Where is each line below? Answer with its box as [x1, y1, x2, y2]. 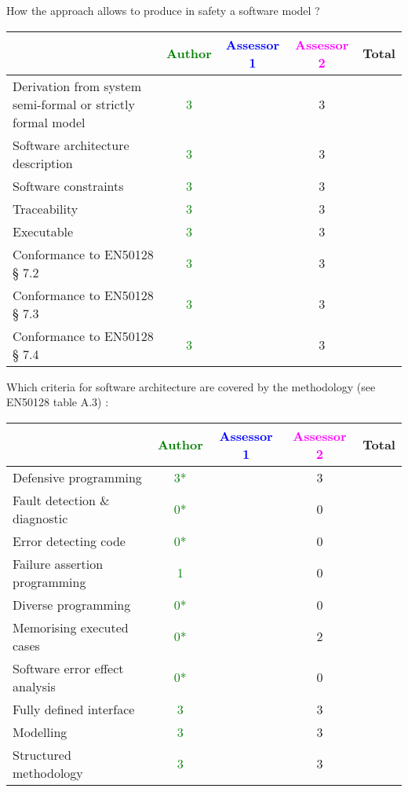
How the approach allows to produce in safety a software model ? [6, 2, 320, 18]
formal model [13, 112, 86, 131]
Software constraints [13, 176, 124, 195]
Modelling [13, 722, 67, 741]
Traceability [13, 199, 78, 218]
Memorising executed [13, 618, 129, 636]
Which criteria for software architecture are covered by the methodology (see [6, 378, 376, 394]
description [13, 153, 73, 172]
